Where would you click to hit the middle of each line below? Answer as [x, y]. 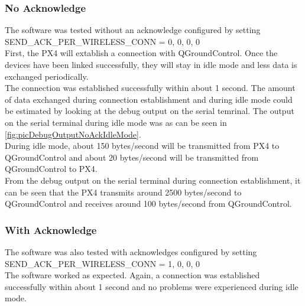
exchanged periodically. [47, 76]
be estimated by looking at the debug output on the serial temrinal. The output [150, 111]
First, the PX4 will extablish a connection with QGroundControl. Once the [141, 53]
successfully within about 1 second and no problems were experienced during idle [152, 286]
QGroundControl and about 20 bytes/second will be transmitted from [132, 157]
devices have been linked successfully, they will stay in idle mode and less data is [151, 64]
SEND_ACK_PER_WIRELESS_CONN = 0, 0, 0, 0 [103, 41]
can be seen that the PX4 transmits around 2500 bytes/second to [123, 192]
